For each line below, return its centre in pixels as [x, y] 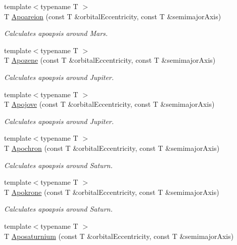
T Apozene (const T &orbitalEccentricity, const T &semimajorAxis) [110, 60]
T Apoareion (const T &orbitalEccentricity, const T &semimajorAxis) [113, 16]
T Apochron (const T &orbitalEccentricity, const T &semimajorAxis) [112, 148]
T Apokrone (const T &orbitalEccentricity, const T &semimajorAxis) [112, 192]
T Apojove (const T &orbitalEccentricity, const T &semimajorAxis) [109, 104]
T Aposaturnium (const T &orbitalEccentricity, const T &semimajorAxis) [119, 236]
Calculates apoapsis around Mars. [56, 33]
